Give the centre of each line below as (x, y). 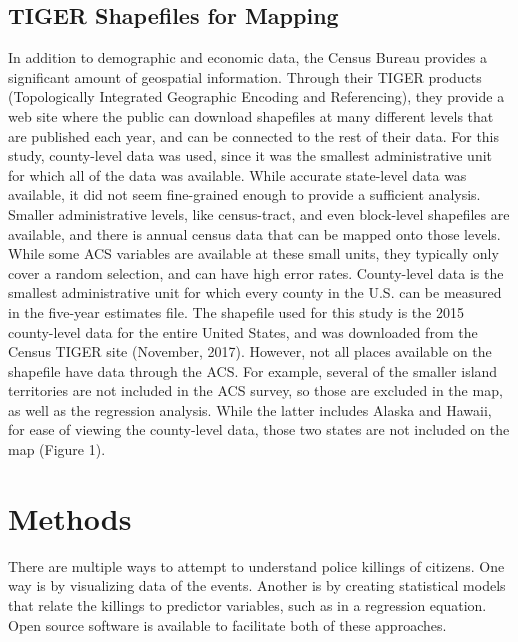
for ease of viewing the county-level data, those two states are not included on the (259, 429)
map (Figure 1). (57, 449)
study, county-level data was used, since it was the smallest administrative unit (250, 155)
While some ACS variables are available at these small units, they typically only (253, 253)
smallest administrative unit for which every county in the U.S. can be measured (255, 292)
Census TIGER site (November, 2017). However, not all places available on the (250, 351)
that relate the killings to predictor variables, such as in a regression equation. (247, 604)
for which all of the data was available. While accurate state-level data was (237, 174)
